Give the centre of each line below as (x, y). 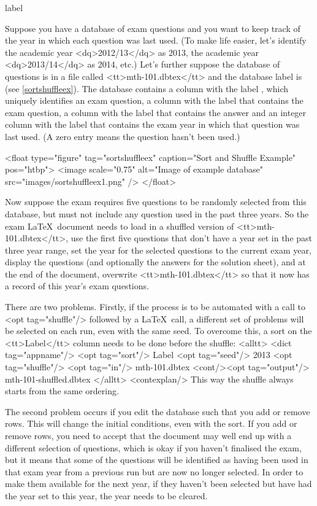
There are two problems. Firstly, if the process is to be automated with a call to (155, 307)
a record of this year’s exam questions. (77, 286)
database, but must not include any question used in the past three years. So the (157, 213)
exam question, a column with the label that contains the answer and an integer (156, 112)
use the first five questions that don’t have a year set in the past (192, 238)
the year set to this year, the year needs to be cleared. (106, 495)
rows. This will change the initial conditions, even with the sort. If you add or (151, 423)
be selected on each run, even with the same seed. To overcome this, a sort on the (158, 331)
